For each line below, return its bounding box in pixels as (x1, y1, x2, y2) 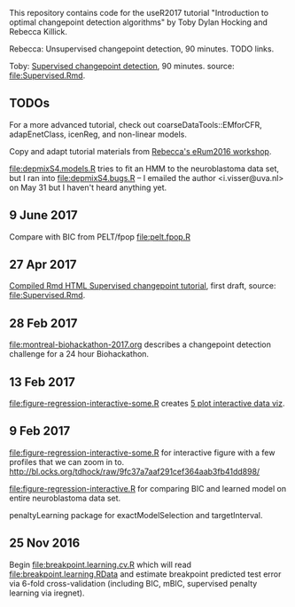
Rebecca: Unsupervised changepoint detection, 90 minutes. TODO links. (9, 43, 275, 54)
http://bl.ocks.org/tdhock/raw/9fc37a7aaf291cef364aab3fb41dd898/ (9, 466, 260, 477)
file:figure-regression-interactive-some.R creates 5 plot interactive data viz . (9, 398, 285, 409)
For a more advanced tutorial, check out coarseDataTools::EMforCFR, (9, 119, 263, 130)
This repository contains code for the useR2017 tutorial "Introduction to (9, 8, 268, 18)
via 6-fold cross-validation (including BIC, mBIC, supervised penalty (9, 578, 258, 588)
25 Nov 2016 (9, 536, 81, 551)
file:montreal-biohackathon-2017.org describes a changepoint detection (9, 339, 272, 350)
